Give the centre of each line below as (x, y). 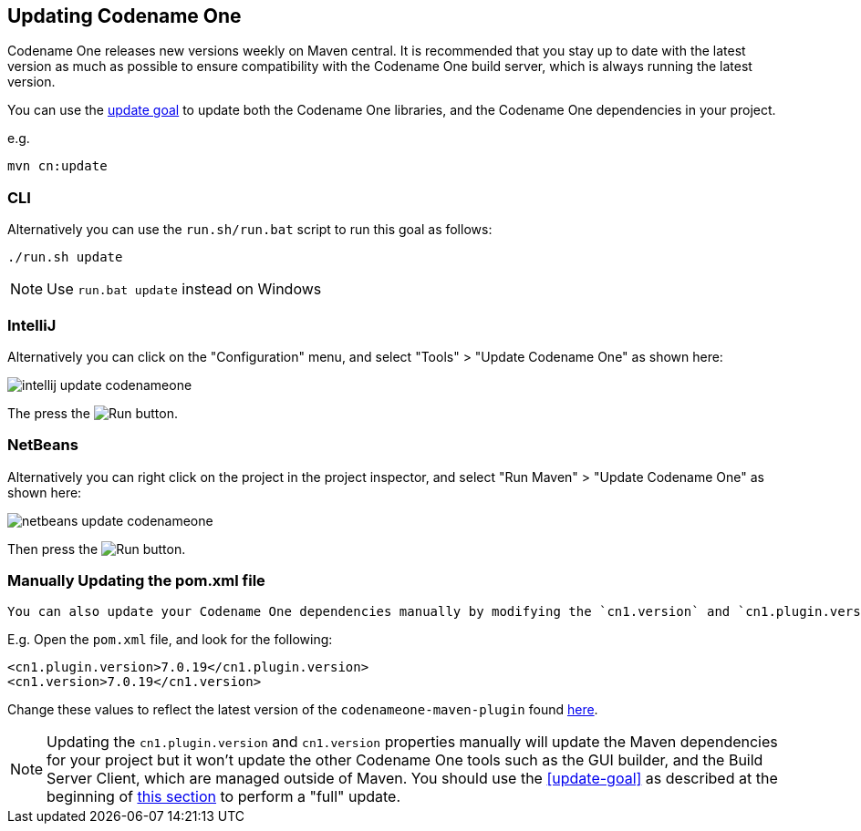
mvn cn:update (57, 166)
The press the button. (93, 413)
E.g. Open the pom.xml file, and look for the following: (170, 640)
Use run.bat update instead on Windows (184, 289)
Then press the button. (97, 549)
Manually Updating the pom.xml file (136, 581)
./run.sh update (65, 257)
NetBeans (43, 445)
